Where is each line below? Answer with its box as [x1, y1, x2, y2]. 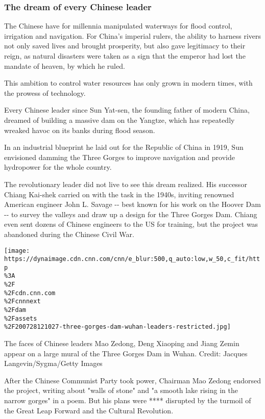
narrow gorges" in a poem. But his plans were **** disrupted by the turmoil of [4, 395, 251, 406]
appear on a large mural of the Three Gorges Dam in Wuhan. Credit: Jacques [4, 348, 248, 358]
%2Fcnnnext [4, 298, 41, 305]
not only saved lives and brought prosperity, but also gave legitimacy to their [4, 40, 246, 51]
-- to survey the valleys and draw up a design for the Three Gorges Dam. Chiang [4, 208, 257, 219]
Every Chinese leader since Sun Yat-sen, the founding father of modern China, [4, 104, 250, 115]
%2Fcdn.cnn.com [4, 289, 56, 297]
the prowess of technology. [4, 87, 86, 98]
